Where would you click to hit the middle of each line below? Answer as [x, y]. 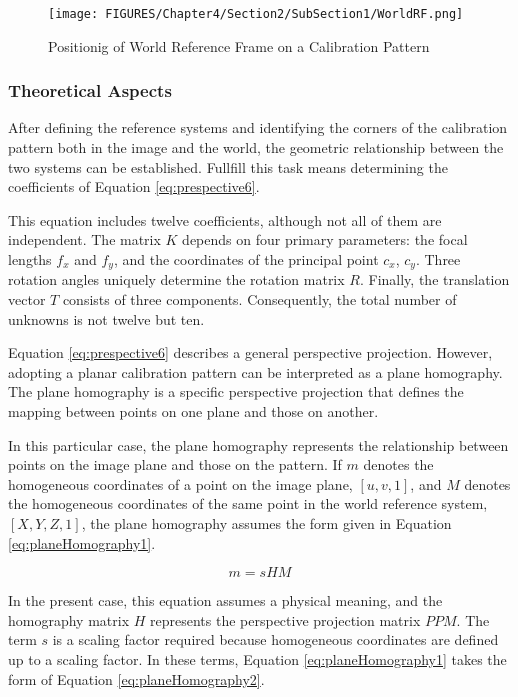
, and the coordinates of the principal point [246, 259]
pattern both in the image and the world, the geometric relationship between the [256, 147]
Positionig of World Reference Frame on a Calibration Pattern [239, 45]
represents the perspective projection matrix [285, 619]
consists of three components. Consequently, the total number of [259, 299]
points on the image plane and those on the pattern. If [175, 464]
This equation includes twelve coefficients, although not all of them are [225, 219]
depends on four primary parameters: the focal [325, 239]
